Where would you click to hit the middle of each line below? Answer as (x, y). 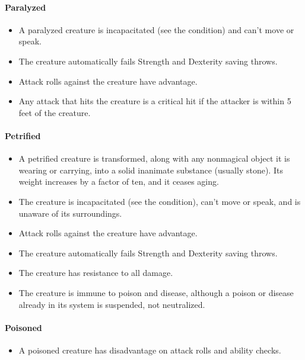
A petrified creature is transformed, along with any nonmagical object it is (154, 158)
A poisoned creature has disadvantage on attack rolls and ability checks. (150, 350)
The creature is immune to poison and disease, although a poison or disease (156, 292)
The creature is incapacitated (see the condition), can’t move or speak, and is (160, 201)
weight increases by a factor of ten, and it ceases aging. (119, 181)
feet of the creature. (55, 112)
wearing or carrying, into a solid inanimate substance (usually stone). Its (151, 170)
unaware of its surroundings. (70, 213)
